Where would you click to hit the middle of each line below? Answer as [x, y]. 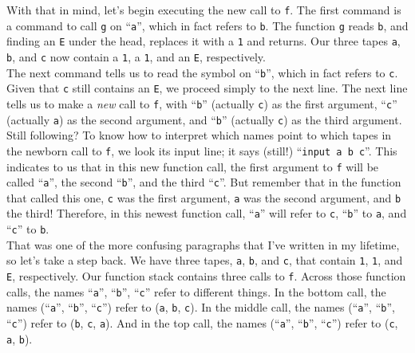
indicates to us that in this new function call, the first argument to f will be [193, 166]
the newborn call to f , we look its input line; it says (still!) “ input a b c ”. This [202, 150]
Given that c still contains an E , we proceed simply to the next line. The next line [207, 88]
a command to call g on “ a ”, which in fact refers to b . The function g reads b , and [207, 25]
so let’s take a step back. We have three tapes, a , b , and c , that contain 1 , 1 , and [205, 260]
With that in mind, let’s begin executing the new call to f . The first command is [204, 10]
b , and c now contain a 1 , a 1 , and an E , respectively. [136, 56]
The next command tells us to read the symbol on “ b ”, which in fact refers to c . [202, 72]
